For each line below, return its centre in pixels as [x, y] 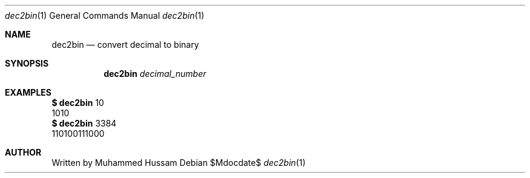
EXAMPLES [28, 92]
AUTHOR [23, 152]
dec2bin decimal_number [155, 74]
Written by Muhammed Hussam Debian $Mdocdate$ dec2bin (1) [179, 163]
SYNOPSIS [27, 63]
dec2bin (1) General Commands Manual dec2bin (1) [105, 15]
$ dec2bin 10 [78, 103]
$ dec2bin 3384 [84, 123]
